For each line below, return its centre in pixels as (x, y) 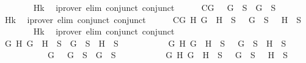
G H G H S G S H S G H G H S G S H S (145, 43)
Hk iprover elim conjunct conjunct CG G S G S (155, 7)
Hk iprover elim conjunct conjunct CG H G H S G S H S (153, 19)
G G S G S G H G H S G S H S (168, 55)
